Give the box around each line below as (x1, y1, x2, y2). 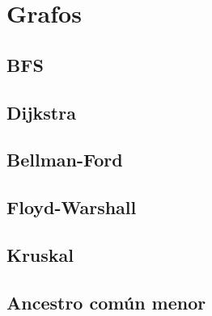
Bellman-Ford (6, 147, 123, 172)
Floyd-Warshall (6, 195, 137, 220)
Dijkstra (6, 99, 76, 124)
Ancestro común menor (6, 289, 206, 314)
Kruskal (6, 242, 74, 267)
